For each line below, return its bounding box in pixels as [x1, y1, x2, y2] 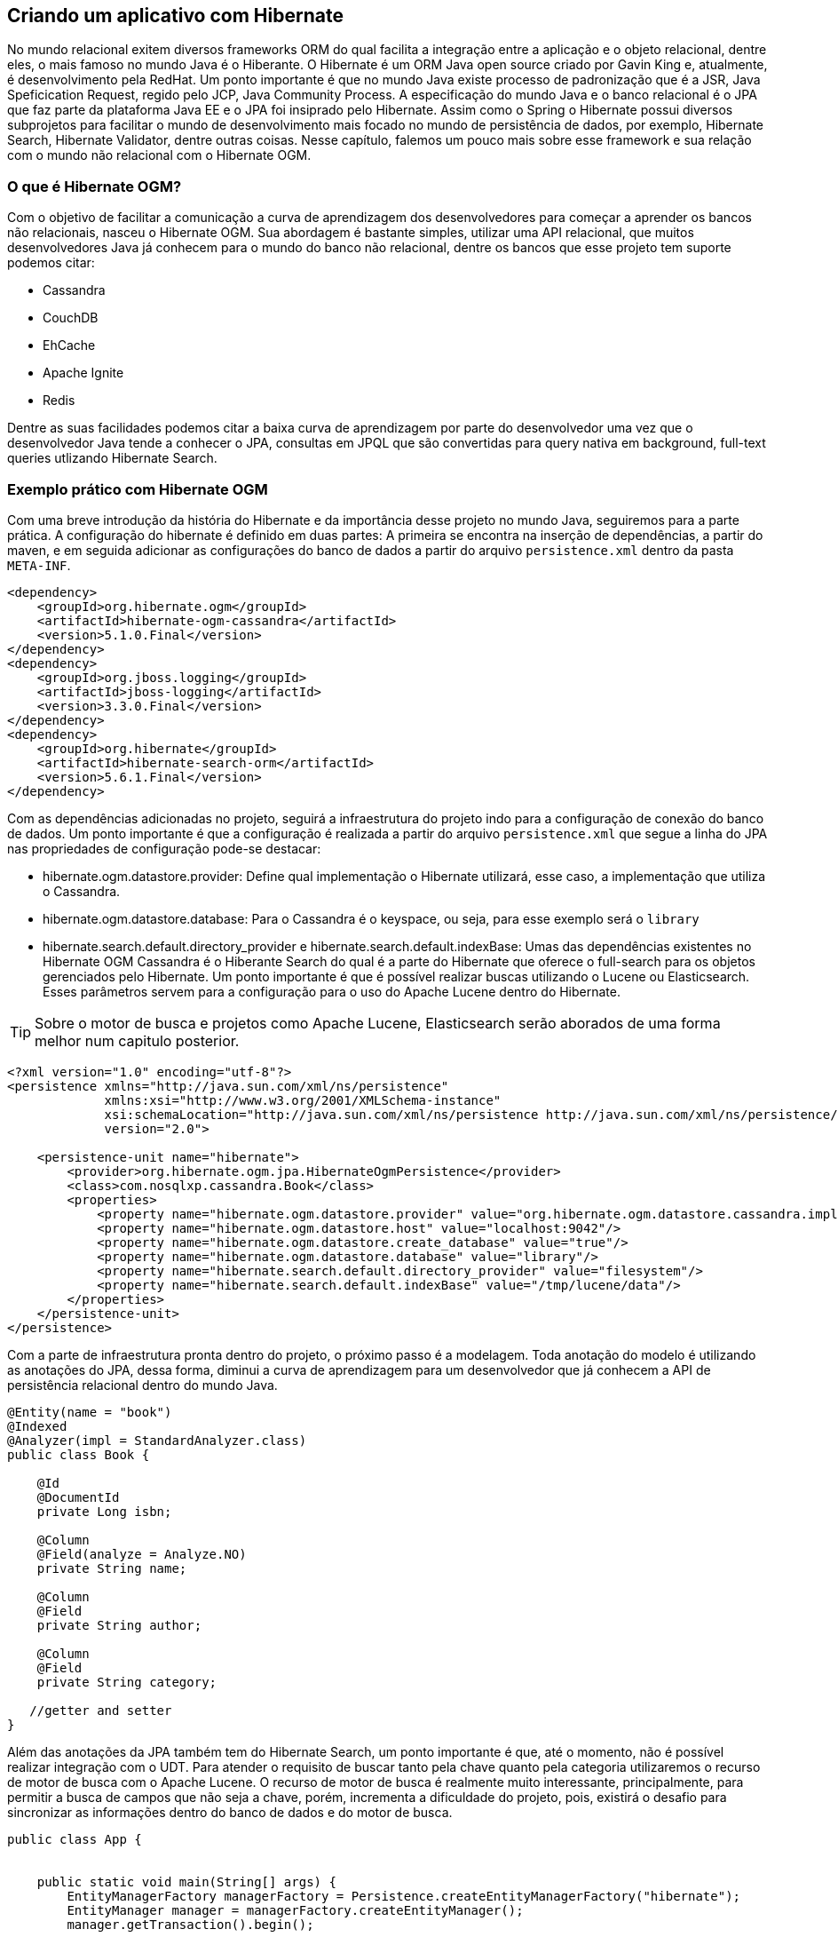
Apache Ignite [43, 365, 124, 381]
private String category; [36, 1674, 217, 1689]
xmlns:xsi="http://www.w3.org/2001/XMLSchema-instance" [104, 1092, 502, 1107]
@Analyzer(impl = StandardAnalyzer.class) [7, 1433, 307, 1448]
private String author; [36, 1617, 202, 1632]
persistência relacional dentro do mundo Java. [7, 1377, 278, 1393]
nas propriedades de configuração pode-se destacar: [7, 840, 321, 856]
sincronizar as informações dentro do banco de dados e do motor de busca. [7, 1804, 453, 1820]
